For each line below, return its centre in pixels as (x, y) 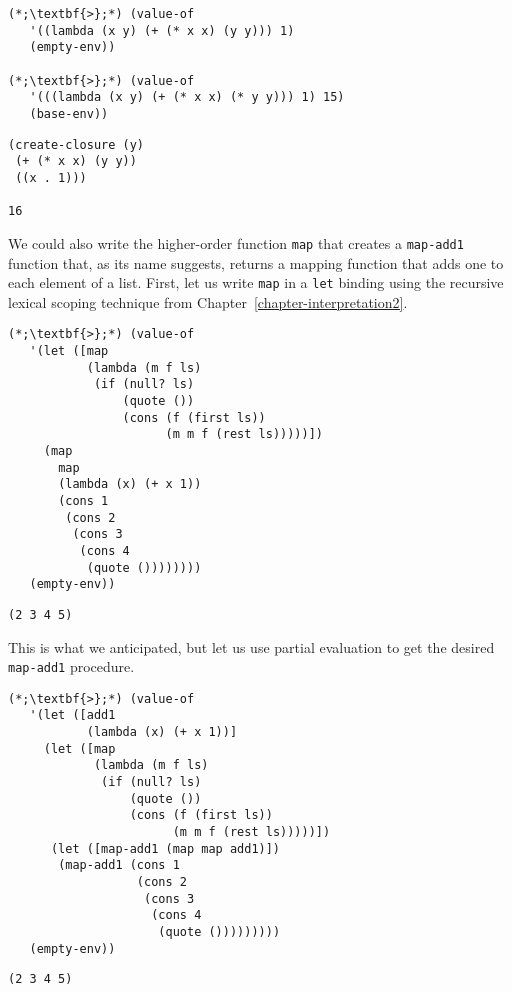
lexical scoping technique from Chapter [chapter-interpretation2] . (208, 301)
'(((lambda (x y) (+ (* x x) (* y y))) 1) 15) (187, 97)
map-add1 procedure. (71, 666)
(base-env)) (69, 113)
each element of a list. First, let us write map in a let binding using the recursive (256, 282)
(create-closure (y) (76, 144)
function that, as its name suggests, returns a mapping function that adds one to (256, 262)
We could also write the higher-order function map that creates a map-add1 (236, 242)
